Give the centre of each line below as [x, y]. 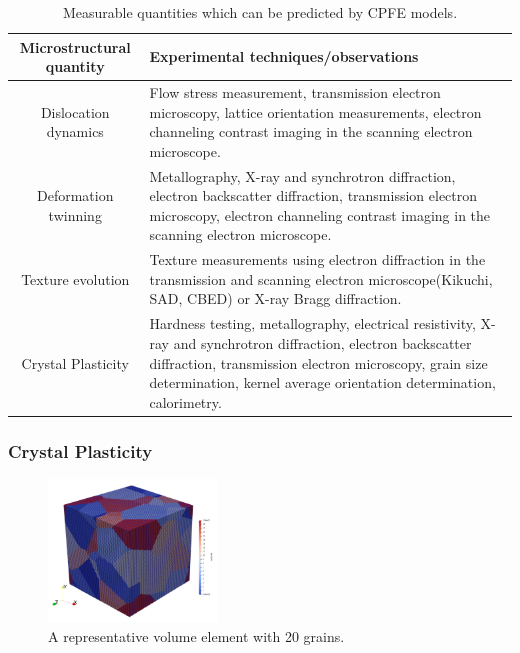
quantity [75, 66]
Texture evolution [75, 278]
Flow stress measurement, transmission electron [295, 92]
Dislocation [75, 111]
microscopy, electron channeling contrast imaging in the [320, 214]
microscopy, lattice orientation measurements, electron [315, 111]
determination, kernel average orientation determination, [322, 382]
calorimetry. [185, 401]
